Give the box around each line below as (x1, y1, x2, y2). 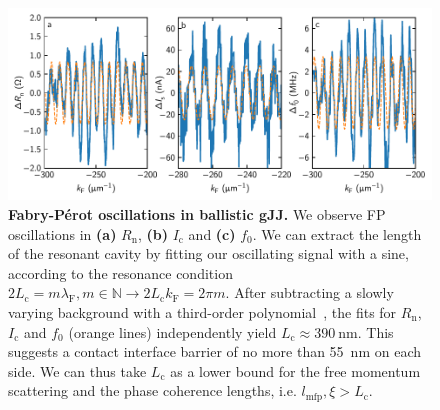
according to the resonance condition (8, 262, 233, 283)
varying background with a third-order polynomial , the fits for (8, 301, 397, 322)
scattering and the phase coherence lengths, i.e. (8, 380, 297, 401)
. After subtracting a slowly (225, 282, 394, 303)
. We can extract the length (252, 223, 422, 244)
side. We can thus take (8, 360, 147, 381)
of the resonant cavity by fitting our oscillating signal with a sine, (8, 243, 409, 264)
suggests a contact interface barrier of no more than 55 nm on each (8, 341, 421, 362)
